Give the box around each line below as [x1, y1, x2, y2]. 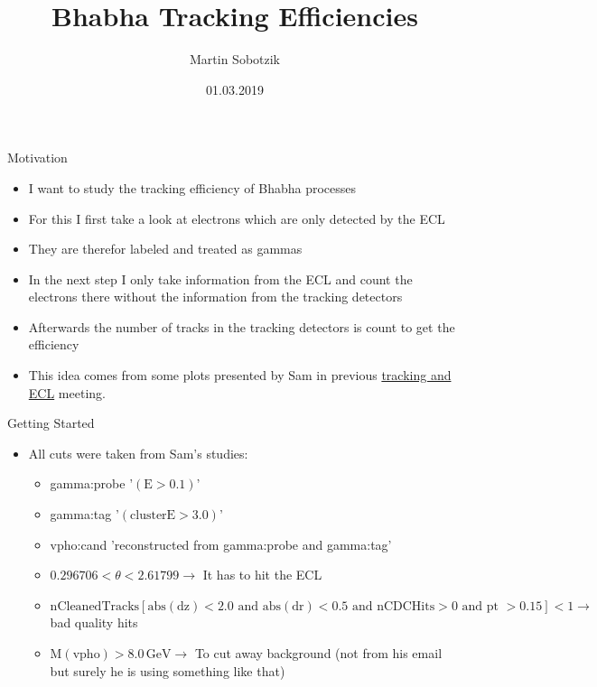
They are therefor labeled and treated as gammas [28, 239, 303, 258]
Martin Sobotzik [189, 50, 280, 69]
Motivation [7, 148, 68, 167]
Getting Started [7, 413, 95, 432]
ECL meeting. [28, 383, 106, 402]
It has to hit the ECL [202, 565, 322, 584]
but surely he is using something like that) [50, 661, 285, 680]
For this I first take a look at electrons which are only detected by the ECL [28, 209, 445, 227]
